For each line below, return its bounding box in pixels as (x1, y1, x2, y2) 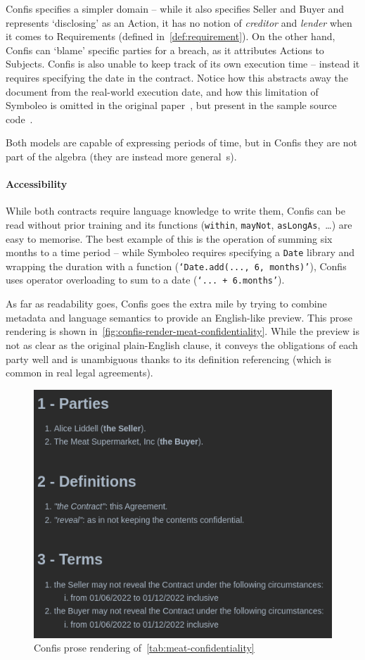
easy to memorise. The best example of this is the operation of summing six (6, 231, 333, 246)
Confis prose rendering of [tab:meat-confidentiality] (34, 640, 255, 655)
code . (6, 111, 33, 126)
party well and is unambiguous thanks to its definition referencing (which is (6, 351, 331, 366)
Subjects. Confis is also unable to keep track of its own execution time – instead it (6, 56, 360, 71)
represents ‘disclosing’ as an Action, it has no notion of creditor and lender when (6, 15, 352, 30)
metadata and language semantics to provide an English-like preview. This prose (6, 310, 353, 324)
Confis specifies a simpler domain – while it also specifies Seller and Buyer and (6, 1, 345, 15)
